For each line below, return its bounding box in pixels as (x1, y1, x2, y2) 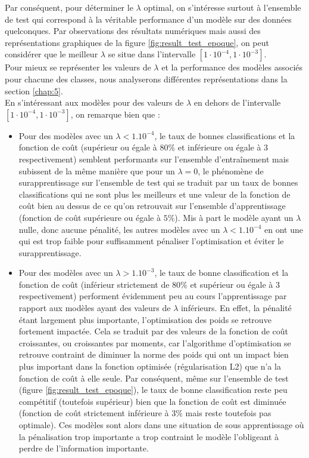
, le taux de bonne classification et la (154, 266, 289, 279)
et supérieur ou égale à (190, 278, 273, 290)
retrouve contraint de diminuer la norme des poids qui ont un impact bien (18, 348, 289, 361)
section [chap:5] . (5, 84, 63, 97)
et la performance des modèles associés (161, 61, 303, 73)
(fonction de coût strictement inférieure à (18, 407, 169, 419)
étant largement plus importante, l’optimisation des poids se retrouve (18, 313, 271, 325)
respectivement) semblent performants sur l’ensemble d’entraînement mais (18, 152, 289, 165)
